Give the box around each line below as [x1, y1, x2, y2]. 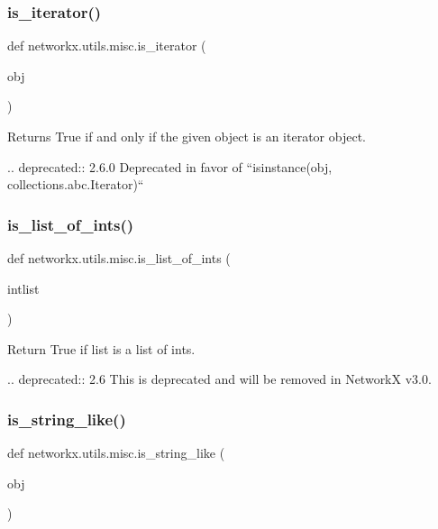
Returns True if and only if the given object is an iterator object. [7, 127, 366, 145]
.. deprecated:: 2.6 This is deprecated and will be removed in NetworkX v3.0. [7, 369, 432, 388]
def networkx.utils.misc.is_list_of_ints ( [7, 249, 231, 267]
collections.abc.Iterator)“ [7, 175, 144, 194]
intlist [7, 278, 40, 297]
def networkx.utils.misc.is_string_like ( [7, 443, 225, 462]
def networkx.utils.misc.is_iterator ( [7, 36, 206, 55]
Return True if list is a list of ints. [7, 339, 196, 358]
